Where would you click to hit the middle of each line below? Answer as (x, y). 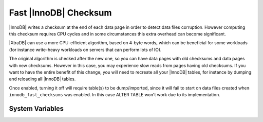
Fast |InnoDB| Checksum (60, 13)
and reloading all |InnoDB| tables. (42, 79)
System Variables (36, 109)
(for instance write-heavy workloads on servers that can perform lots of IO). (85, 50)
